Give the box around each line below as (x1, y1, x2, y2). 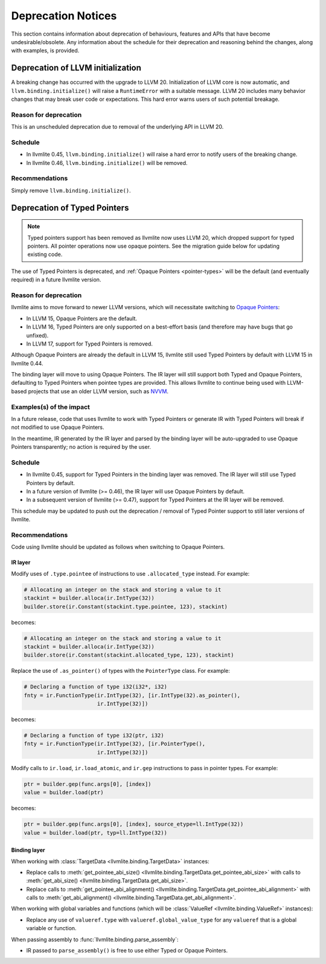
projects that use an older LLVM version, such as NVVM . (28, 387, 169, 395)
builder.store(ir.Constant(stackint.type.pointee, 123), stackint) (24, 603, 228, 610)
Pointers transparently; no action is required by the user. (11, 443, 151, 451)
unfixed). (26, 332, 49, 339)
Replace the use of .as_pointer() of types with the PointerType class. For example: (11, 667, 231, 675)
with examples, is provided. (11, 47, 80, 54)
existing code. (27, 251, 63, 258)
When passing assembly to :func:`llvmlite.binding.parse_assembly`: (11, 936, 179, 943)
